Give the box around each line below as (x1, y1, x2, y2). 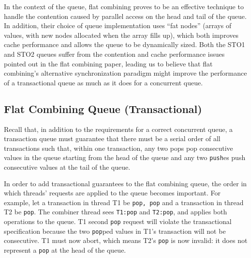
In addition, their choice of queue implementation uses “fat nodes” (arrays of (4, 20, 232, 31)
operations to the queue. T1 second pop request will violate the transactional (4, 216, 232, 226)
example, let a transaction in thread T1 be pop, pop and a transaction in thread (4, 197, 244, 207)
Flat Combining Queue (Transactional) (4, 101, 202, 116)
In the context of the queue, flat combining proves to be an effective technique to (4, 1, 244, 11)
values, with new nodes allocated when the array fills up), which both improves (4, 30, 238, 40)
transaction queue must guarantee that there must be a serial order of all (4, 133, 221, 144)
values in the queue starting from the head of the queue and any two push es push (4, 152, 246, 162)
